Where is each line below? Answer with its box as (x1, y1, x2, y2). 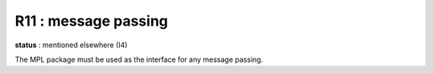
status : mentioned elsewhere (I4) (14, 40, 128, 50)
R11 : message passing (14, 12, 169, 30)
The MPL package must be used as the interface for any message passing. (14, 55, 264, 64)
